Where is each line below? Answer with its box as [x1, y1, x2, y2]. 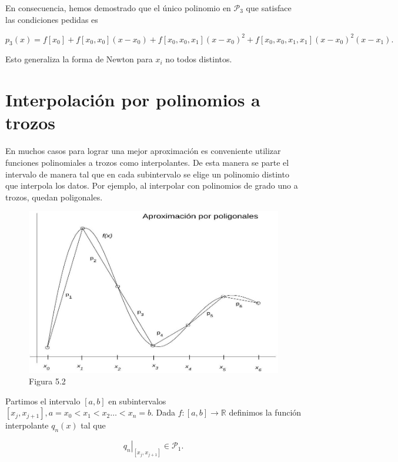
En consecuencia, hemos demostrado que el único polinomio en [5, 2, 231, 14]
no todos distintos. [165, 53, 232, 65]
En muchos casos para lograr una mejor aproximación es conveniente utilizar [5, 145, 281, 157]
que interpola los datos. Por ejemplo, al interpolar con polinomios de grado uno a [5, 179, 298, 192]
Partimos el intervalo [5, 394, 81, 407]
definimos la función [229, 406, 302, 419]
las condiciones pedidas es [5, 13, 98, 25]
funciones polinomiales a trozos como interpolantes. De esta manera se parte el [5, 156, 289, 168]
